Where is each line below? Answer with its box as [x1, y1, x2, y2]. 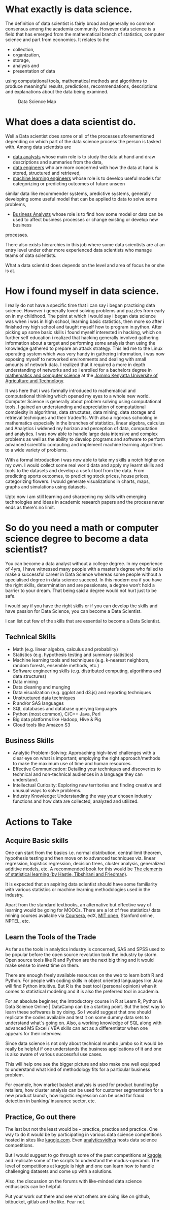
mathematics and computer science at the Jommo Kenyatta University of [5, 372, 158, 378]
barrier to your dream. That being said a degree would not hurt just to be [5, 587, 157, 594]
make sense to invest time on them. [5, 962, 80, 968]
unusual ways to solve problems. [12, 788, 82, 794]
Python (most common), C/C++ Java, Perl [12, 711, 100, 717]
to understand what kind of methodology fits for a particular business [5, 1066, 151, 1072]
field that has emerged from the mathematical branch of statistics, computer [5, 31, 165, 37]
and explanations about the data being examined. [5, 88, 109, 94]
